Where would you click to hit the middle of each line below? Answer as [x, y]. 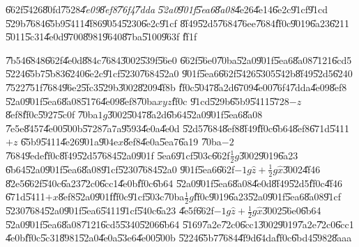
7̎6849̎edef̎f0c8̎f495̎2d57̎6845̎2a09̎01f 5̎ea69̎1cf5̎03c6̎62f [118, 155]
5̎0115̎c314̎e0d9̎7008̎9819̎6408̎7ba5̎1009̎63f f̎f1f [101, 37]
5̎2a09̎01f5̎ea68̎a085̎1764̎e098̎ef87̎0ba [81, 101]
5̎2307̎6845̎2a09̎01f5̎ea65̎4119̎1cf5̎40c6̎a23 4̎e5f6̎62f [110, 210]
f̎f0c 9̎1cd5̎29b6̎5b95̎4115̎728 [230, 101]
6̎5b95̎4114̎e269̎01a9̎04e [70, 142]
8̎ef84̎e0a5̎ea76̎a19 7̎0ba [173, 142]
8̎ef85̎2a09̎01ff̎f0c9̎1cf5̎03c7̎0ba [121, 197]
